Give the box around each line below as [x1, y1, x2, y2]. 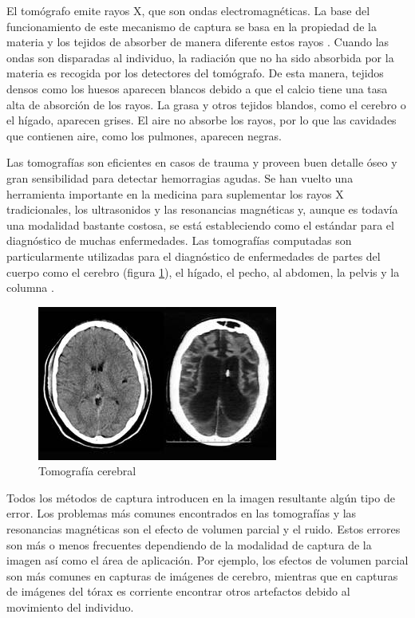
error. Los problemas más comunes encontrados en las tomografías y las [6, 505, 357, 522]
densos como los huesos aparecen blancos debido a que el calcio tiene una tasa [6, 80, 388, 96]
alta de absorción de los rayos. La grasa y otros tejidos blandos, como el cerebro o [6, 96, 406, 112]
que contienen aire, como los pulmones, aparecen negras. [6, 127, 282, 144]
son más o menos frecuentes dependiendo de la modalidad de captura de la [6, 536, 372, 553]
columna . [6, 279, 54, 296]
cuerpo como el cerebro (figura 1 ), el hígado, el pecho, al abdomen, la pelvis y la [6, 263, 400, 280]
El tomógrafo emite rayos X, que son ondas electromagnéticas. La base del [6, 2, 370, 18]
